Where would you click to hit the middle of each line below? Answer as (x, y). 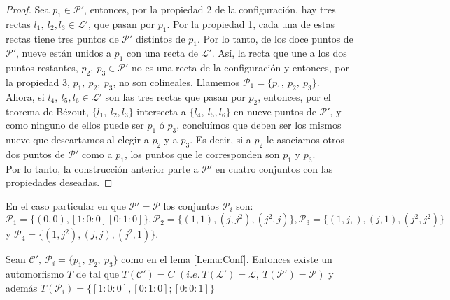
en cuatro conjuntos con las (274, 168)
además (22, 287)
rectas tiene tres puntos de (62, 38)
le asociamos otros (305, 139)
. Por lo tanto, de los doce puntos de (275, 38)
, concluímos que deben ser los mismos (259, 125)
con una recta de (162, 53)
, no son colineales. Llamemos (176, 81)
